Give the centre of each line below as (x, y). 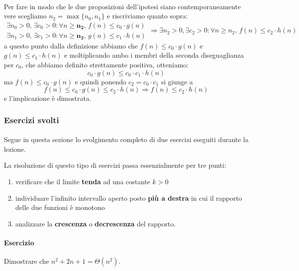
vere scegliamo (25, 16)
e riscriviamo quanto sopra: (147, 16)
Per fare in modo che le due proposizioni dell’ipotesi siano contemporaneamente (122, 6)
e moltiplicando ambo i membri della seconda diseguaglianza (154, 55)
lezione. (15, 149)
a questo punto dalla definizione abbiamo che (71, 45)
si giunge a (177, 81)
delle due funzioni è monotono (60, 207)
